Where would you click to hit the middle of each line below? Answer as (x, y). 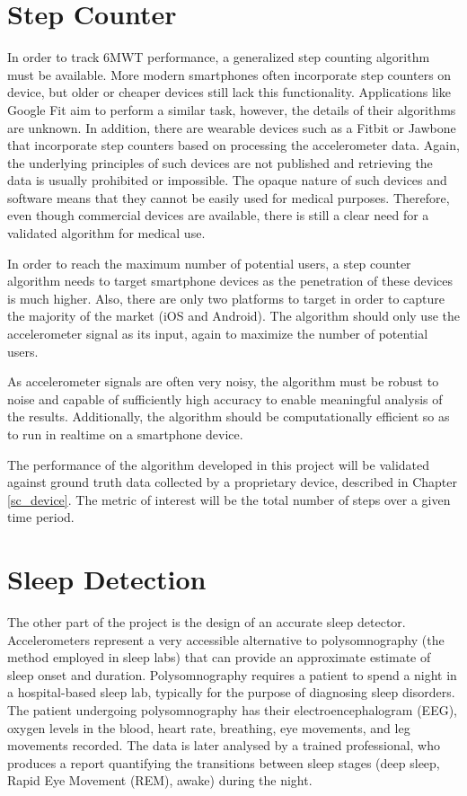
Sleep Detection (107, 579)
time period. (41, 517)
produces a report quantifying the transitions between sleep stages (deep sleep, (224, 762)
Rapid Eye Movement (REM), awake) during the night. (160, 780)
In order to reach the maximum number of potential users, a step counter (209, 263)
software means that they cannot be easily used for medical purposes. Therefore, (229, 197)
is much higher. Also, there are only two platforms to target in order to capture (226, 298)
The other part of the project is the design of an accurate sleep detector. (207, 622)
